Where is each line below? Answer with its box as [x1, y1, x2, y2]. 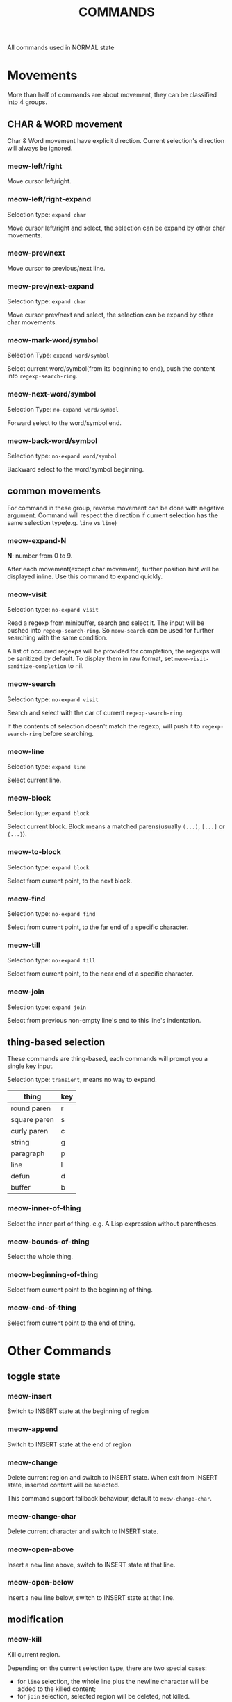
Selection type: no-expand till [7, 956, 96, 965]
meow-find [7, 894, 46, 903]
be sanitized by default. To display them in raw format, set [7, 654, 174, 663]
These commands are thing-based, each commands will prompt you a [7, 1055, 208, 1063]
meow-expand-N [7, 535, 67, 545]
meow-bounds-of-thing [7, 1237, 90, 1246]
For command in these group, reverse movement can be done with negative [7, 503, 224, 512]
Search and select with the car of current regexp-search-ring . [7, 708, 184, 717]
